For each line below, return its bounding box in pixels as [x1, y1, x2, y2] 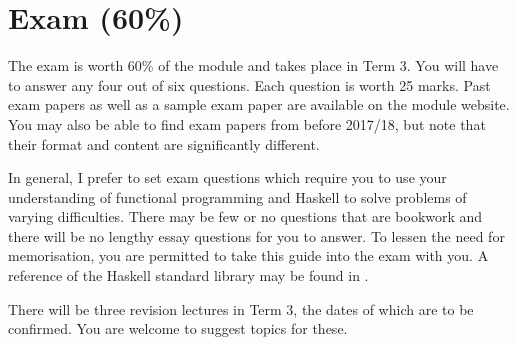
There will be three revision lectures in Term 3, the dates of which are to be [8, 298, 474, 319]
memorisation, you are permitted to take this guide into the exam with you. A [8, 245, 489, 266]
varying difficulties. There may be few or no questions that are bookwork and [8, 206, 483, 227]
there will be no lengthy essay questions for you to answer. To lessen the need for [8, 225, 505, 246]
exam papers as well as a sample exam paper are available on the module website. [8, 94, 510, 115]
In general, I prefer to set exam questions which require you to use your [8, 167, 447, 188]
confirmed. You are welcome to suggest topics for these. [8, 318, 348, 339]
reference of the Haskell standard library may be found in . [8, 265, 369, 286]
